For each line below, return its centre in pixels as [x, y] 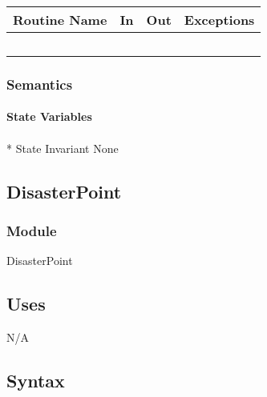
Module [32, 230]
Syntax [36, 380]
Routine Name [60, 20]
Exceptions [219, 20]
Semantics [40, 84]
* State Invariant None [63, 148]
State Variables [49, 116]
